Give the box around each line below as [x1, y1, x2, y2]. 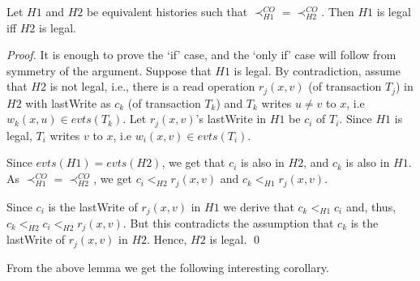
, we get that [161, 154, 225, 171]
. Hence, [147, 231, 187, 248]
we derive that [223, 198, 294, 215]
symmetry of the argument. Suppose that [6, 62, 212, 79]
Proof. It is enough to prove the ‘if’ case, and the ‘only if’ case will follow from [6, 46, 396, 63]
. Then [321, 3, 354, 19]
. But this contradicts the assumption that [122, 214, 334, 231]
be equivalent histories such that [86, 3, 248, 19]
